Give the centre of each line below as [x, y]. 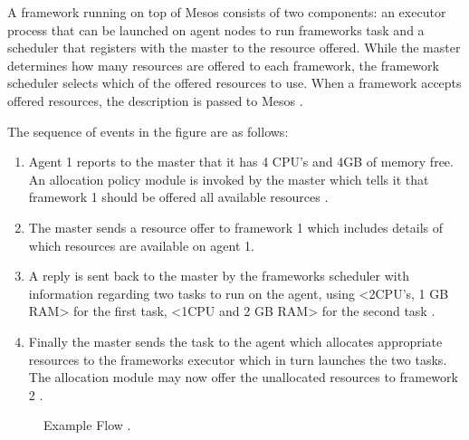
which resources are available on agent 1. [141, 245]
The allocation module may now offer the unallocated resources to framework [243, 377]
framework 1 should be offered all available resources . [178, 197]
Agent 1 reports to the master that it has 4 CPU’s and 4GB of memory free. [241, 162]
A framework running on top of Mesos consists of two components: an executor [227, 12]
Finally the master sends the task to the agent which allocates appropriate [235, 341]
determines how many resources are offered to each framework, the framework [223, 65]
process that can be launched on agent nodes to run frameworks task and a [216, 29]
